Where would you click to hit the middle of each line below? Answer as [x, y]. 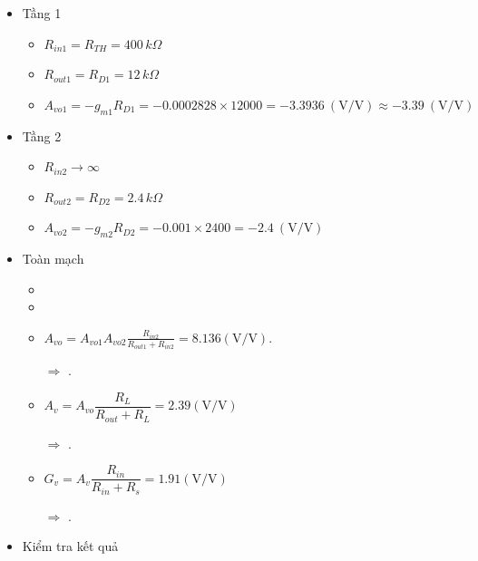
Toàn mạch [53, 259]
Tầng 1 [42, 13]
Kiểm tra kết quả [70, 546]
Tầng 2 [42, 135]
